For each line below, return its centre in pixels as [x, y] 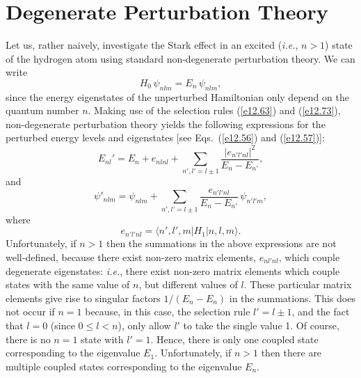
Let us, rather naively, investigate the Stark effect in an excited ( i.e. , [152, 45]
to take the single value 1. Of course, [261, 325]
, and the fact [321, 312]
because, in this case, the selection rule [168, 312]
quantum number [42, 110]
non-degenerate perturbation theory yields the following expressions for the [166, 124]
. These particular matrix [298, 284]
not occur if [30, 312]
